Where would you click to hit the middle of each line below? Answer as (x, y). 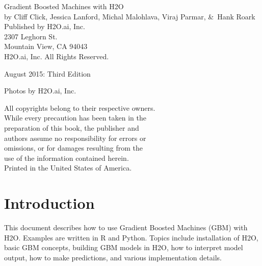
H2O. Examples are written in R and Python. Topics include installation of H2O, (131, 237)
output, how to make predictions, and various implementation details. (113, 257)
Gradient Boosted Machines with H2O (64, 6)
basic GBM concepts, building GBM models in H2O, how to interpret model (124, 247)
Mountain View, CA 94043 (46, 46)
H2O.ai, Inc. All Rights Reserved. (57, 56)
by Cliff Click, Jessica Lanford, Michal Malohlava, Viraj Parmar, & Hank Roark (130, 16)
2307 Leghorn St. (31, 36)
